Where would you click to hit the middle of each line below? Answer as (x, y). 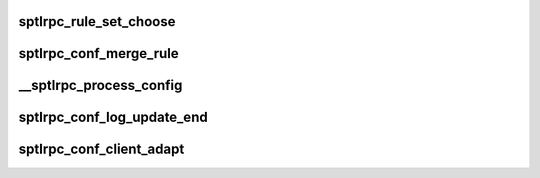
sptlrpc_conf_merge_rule (98, 53)
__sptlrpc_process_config (100, 85)
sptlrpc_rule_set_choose (97, 21)
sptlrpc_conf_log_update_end (113, 117)
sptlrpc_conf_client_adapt (101, 149)
